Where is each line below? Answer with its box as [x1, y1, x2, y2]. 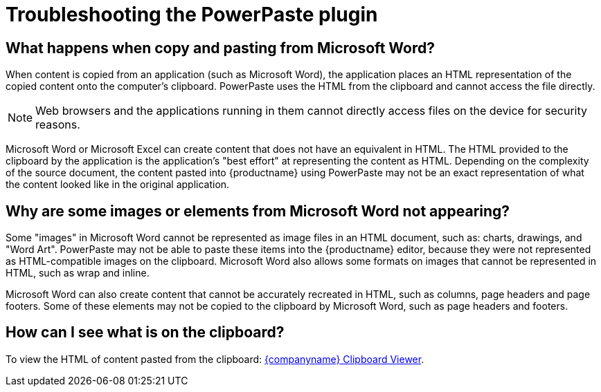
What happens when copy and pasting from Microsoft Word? [6, 39, 435, 57]
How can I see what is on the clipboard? [6, 324, 285, 342]
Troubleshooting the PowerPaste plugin [6, 3, 378, 26]
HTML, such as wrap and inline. [6, 267, 150, 279]
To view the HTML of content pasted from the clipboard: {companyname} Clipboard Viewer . [6, 353, 424, 365]
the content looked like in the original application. [6, 178, 230, 191]
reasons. [35, 118, 80, 132]
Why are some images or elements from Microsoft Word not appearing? [6, 202, 510, 220]
